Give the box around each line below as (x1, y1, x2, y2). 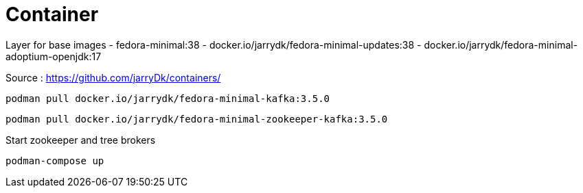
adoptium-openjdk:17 (5, 50, 102, 62)
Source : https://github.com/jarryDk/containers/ (5, 71, 221, 83)
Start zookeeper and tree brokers (5, 133, 156, 146)
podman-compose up (5, 155, 104, 166)
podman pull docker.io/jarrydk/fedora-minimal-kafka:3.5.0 (5, 92, 330, 104)
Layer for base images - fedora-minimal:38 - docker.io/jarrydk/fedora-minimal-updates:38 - (5, 38, 422, 51)
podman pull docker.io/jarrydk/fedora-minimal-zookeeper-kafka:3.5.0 (5, 113, 388, 125)
